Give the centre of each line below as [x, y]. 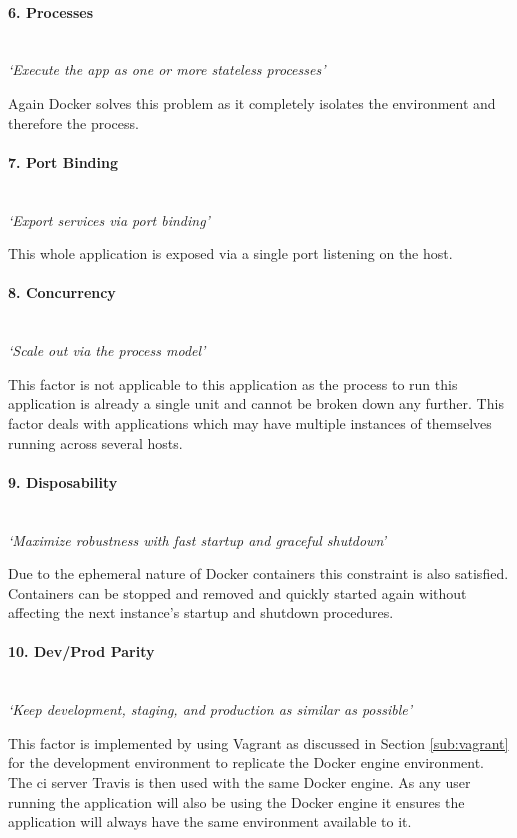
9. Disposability [63, 481]
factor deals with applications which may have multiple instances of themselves [250, 422]
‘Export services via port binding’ [109, 219]
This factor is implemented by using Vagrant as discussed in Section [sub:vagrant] [258, 742]
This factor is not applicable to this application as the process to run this [233, 383]
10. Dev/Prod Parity [81, 651]
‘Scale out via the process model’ [107, 350]
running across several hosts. [95, 442]
